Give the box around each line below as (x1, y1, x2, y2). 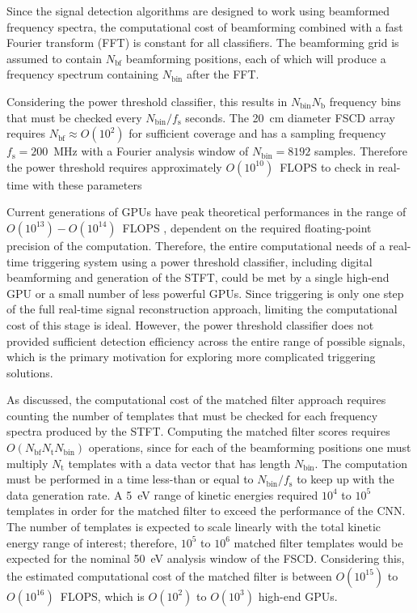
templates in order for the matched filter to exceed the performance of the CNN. (6, 502, 406, 519)
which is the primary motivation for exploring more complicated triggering (6, 348, 376, 365)
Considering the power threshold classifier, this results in (6, 92, 288, 109)
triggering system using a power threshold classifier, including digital (32, 253, 373, 270)
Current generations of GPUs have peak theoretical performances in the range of (6, 203, 406, 220)
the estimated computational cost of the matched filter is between (6, 567, 332, 584)
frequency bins (329, 92, 402, 109)
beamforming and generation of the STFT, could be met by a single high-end (6, 269, 390, 286)
